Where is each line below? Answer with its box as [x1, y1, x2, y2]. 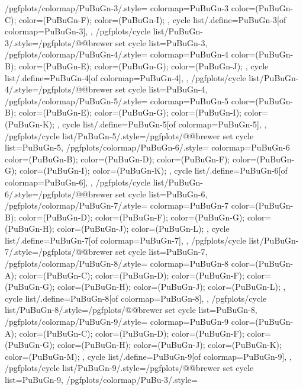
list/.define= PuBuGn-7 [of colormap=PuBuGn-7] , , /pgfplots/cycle [5, 234, 246, 246]
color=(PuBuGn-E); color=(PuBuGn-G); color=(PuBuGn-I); [18, 106, 241, 119]
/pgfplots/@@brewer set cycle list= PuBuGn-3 [38, 36, 205, 49]
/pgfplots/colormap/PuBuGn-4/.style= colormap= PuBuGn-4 [5, 48, 229, 60]
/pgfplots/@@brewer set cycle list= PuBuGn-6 [38, 187, 205, 200]
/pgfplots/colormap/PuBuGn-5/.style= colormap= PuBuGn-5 [5, 94, 229, 107]
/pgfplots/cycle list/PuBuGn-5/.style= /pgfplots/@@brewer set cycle [5, 129, 254, 142]
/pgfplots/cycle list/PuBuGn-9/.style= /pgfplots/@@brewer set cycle [5, 362, 254, 374]
